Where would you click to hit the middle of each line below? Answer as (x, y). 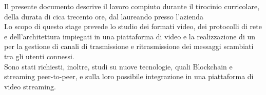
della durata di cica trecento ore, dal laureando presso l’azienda (104, 16)
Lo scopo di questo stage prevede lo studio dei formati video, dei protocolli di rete (133, 26)
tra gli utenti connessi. (39, 56)
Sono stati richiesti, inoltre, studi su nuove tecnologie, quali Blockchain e (118, 66)
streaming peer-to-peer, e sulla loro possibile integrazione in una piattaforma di (129, 76)
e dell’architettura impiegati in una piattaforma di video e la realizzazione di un (130, 36)
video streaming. (30, 86)
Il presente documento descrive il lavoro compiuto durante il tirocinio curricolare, (132, 6)
